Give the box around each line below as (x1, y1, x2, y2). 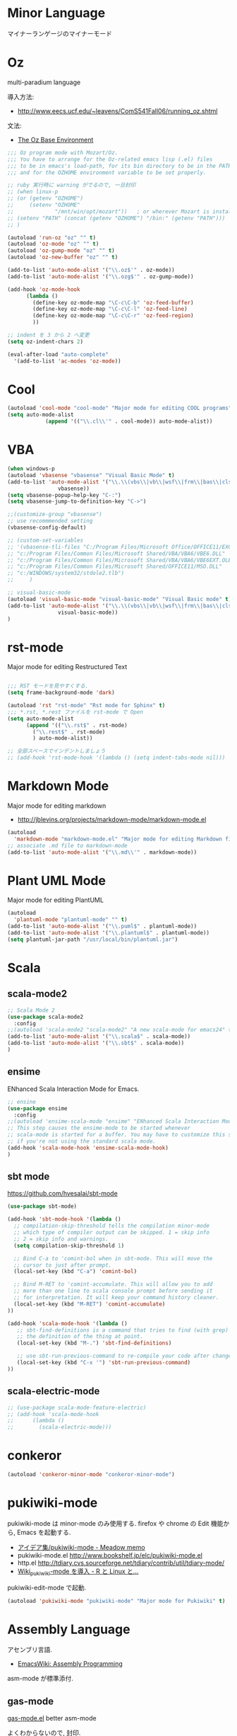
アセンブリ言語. (7, 1645, 53, 1654)
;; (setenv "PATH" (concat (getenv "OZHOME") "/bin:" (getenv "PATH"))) (7, 215, 226, 222)
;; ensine (7, 1098, 37, 1105)
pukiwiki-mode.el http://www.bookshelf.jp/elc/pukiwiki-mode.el (17, 1551, 203, 1559)
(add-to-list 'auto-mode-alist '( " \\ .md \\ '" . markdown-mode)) (7, 848, 197, 856)
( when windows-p (7, 465, 55, 472)
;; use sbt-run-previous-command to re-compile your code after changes (16, 1352, 235, 1360)
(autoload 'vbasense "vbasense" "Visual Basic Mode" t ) (7, 472, 175, 479)
